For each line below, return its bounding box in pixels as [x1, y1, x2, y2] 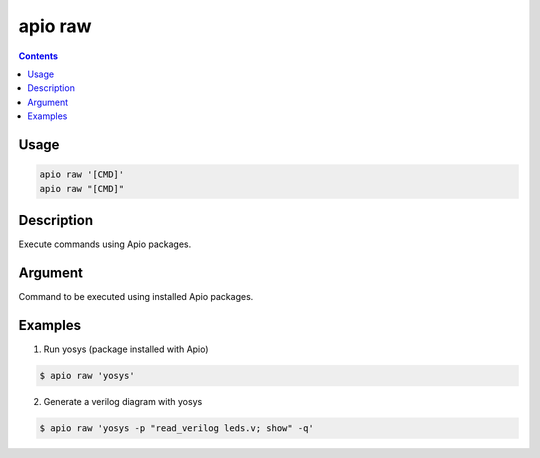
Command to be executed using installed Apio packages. [18, 290, 254, 302]
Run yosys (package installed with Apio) [43, 343, 209, 355]
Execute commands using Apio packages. [18, 238, 192, 250]
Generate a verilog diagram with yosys [43, 395, 203, 407]
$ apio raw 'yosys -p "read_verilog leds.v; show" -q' [39, 422, 314, 434]
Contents [18, 50, 59, 62]
